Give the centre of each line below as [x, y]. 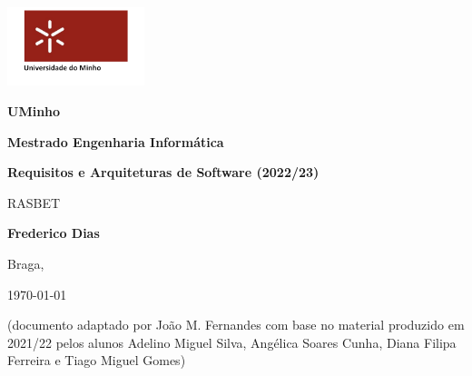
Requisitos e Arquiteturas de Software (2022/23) [163, 172]
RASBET [34, 202]
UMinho [34, 110]
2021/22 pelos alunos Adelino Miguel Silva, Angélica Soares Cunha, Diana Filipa [232, 342]
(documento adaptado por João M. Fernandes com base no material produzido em [236, 325]
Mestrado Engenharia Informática [116, 141]
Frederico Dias [54, 233]
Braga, [26, 263]
